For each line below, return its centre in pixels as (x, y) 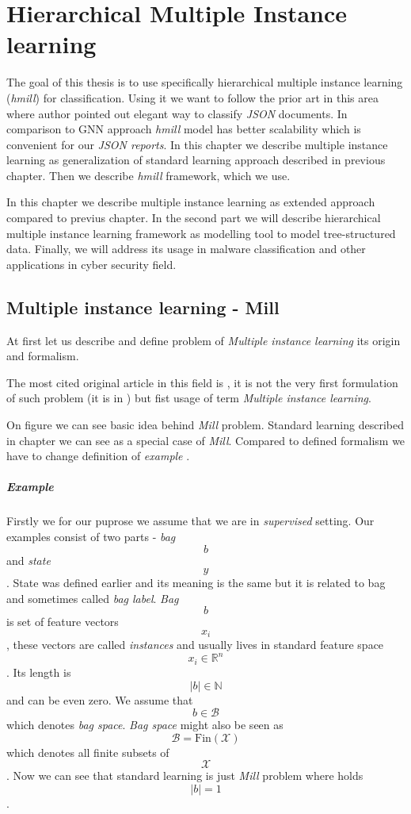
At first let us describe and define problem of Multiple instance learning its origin (204, 340)
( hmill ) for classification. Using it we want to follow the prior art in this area (192, 97)
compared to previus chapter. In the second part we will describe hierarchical (194, 218)
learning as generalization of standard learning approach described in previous (196, 160)
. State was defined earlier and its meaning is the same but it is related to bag (196, 583)
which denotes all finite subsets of (88, 752)
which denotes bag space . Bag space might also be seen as (145, 725)
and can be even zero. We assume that (100, 699)
